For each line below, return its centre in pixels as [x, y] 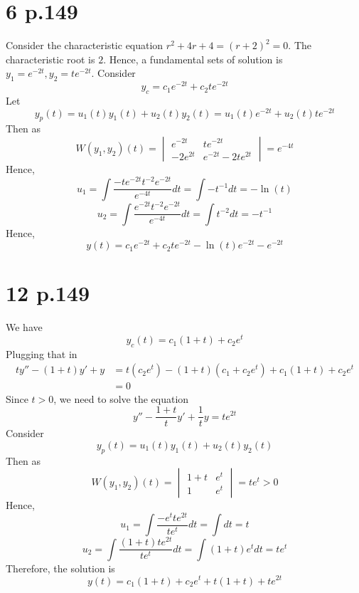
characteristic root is [50, 59]
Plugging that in [42, 353]
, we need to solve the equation [121, 398]
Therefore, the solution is [60, 568]
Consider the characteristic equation [85, 45]
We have [24, 327]
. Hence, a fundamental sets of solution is [193, 59]
